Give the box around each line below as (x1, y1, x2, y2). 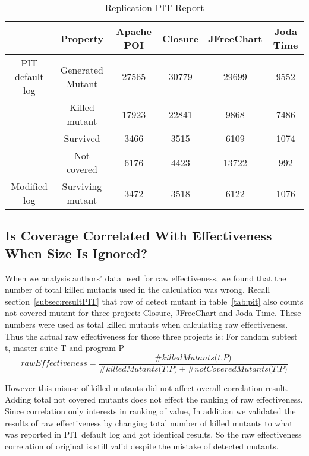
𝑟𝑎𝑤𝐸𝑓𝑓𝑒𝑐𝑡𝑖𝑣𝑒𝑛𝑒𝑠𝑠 (21, 359, 87, 368)
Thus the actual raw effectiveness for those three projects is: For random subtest (5, 330, 298, 342)
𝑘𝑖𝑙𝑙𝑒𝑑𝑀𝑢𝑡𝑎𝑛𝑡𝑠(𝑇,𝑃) (106, 365, 178, 373)
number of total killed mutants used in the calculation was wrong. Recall (5, 283, 270, 296)
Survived (64, 131, 100, 145)
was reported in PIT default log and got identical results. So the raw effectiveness (5, 428, 302, 441)
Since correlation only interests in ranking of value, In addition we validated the (5, 405, 296, 417)
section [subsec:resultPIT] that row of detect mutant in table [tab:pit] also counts (5, 294, 304, 307)
